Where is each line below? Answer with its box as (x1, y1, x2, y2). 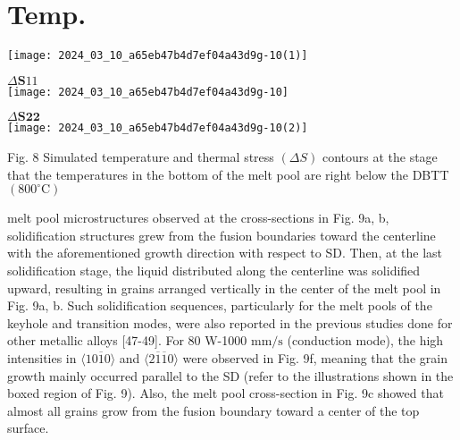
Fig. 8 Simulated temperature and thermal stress (7, 148, 274, 166)
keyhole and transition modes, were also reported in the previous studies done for (7, 313, 453, 332)
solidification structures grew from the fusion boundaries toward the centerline (7, 225, 436, 244)
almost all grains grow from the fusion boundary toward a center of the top (7, 401, 420, 419)
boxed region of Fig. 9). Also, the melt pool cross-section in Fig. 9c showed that (7, 384, 444, 402)
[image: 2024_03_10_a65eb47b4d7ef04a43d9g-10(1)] (7, 49, 308, 63)
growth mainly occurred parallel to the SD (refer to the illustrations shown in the (7, 366, 454, 385)
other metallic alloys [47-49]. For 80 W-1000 (7, 331, 247, 350)
